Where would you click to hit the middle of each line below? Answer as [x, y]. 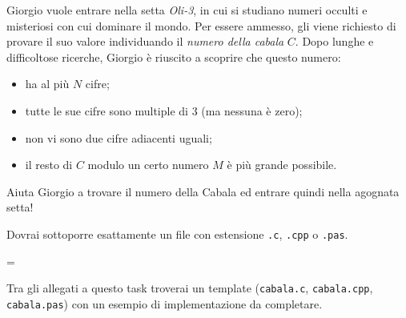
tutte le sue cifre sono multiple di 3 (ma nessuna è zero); [164, 110]
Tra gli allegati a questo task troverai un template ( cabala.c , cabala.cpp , [190, 288]
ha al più [47, 84]
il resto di [49, 165]
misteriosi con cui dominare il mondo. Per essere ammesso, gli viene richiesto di [201, 25]
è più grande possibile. [282, 165]
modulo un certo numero [148, 165]
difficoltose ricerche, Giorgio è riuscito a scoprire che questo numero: [174, 56]
